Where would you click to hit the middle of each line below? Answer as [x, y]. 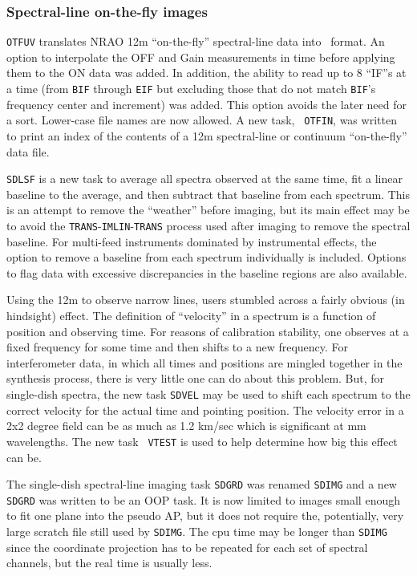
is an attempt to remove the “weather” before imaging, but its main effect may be [208, 210]
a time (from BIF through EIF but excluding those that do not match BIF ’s [191, 89]
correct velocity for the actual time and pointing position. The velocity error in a [205, 410]
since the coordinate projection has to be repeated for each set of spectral [187, 547]
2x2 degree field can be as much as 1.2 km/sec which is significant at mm [186, 426]
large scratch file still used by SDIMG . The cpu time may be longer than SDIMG [197, 531]
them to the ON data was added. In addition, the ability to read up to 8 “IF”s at [206, 73]
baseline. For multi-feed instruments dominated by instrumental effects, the [192, 241]
